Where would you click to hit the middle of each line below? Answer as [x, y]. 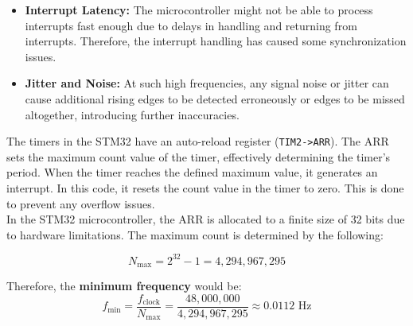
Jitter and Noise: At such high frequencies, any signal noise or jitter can [207, 83]
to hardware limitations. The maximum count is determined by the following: [195, 234]
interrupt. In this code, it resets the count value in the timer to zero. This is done [205, 188]
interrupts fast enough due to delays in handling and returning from [191, 25]
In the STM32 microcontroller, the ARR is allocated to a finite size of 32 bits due [206, 219]
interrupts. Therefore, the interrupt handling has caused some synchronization [216, 41]
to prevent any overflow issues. [81, 203]
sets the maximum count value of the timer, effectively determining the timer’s [199, 156]
